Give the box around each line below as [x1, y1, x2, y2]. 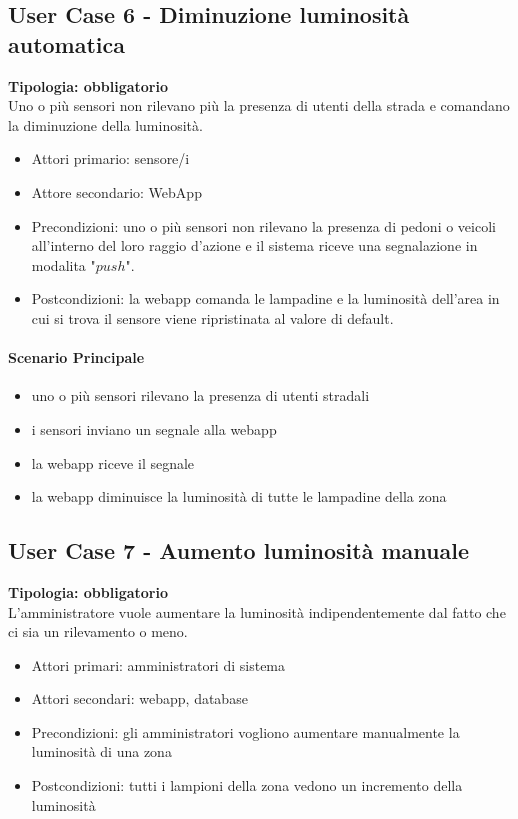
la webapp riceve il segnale [31, 452, 195, 473]
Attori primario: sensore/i [31, 148, 190, 169]
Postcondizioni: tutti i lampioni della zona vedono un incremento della [31, 775, 463, 796]
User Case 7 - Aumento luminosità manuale [8, 535, 470, 566]
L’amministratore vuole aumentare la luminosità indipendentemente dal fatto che [8, 601, 506, 622]
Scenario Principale [8, 347, 145, 368]
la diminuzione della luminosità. [8, 114, 203, 135]
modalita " [31, 254, 96, 275]
